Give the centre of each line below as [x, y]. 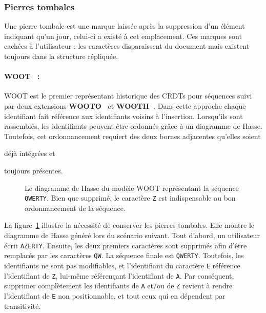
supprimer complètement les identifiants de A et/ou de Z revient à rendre [118, 286]
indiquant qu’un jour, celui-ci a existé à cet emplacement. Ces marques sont [123, 36]
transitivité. [23, 306]
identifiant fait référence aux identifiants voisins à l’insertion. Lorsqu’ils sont [124, 116]
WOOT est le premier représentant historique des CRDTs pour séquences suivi [128, 96]
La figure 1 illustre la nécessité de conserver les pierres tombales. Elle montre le [129, 225]
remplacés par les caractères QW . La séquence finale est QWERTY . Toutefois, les [124, 255]
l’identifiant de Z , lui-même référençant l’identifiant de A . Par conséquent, [119, 275]
